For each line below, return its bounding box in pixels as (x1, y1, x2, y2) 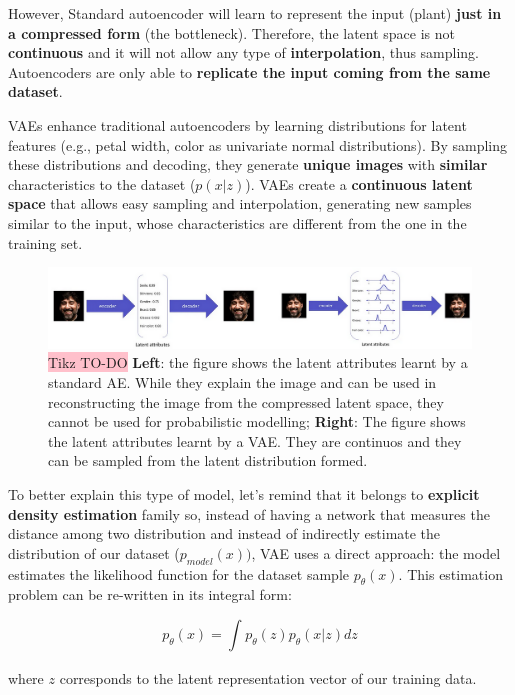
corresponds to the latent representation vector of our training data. (59, 667, 477, 688)
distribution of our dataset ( (8, 542, 180, 563)
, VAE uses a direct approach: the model (251, 542, 501, 563)
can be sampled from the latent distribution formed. (48, 450, 368, 471)
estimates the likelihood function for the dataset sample (8, 563, 350, 584)
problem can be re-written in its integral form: (8, 584, 292, 605)
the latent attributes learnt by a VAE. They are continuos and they (48, 430, 462, 451)
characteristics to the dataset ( (8, 173, 196, 194)
